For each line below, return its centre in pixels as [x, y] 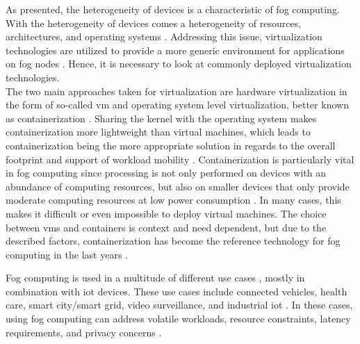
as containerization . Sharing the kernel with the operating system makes [161, 118]
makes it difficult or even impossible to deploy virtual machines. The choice [166, 213]
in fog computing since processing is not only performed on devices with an [166, 173]
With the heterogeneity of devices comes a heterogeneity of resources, [154, 23]
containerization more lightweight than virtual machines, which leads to [158, 132]
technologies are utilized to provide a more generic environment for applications [175, 50]
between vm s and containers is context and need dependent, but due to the [166, 227]
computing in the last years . [67, 254]
